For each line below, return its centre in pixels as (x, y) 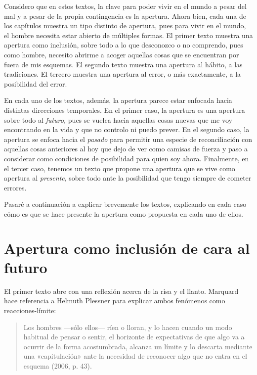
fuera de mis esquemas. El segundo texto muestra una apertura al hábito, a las (123, 64)
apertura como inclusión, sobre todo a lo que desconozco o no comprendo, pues (124, 45)
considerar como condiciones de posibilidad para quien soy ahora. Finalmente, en (127, 158)
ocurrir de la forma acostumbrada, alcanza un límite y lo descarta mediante (138, 346)
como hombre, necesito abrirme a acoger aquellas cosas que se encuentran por (122, 54)
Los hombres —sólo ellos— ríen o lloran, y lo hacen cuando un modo (128, 327)
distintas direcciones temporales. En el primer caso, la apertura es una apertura (125, 110)
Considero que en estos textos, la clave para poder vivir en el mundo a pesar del (125, 6)
